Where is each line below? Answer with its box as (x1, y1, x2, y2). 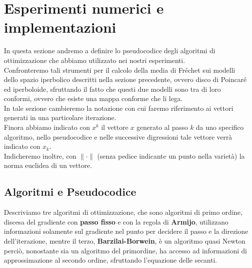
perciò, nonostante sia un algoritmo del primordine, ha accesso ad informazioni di (4, 245, 247, 255)
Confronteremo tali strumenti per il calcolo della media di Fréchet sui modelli (4, 64, 235, 75)
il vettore (101, 122, 128, 132)
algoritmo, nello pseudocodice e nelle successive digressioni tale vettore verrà (4, 131, 233, 142)
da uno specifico (196, 122, 244, 132)
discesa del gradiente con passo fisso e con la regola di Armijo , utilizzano (4, 216, 229, 227)
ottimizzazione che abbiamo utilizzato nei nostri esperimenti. (4, 55, 185, 65)
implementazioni (4, 17, 116, 37)
